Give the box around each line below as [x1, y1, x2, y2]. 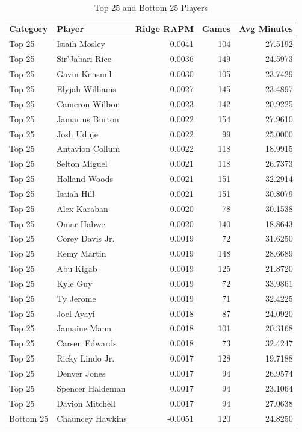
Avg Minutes [239, 22, 293, 34]
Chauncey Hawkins [57, 412, 127, 424]
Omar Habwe [57, 217, 105, 230]
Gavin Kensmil [57, 67, 112, 80]
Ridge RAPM [135, 22, 194, 34]
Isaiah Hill [57, 187, 95, 199]
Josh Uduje [57, 127, 98, 140]
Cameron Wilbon [57, 97, 120, 110]
